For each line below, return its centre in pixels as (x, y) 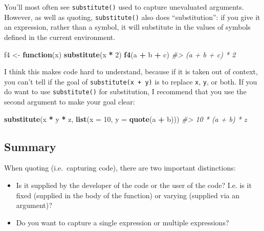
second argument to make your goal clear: (70, 101)
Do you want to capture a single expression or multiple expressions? (123, 222)
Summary (30, 146)
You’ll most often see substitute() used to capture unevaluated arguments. (124, 7)
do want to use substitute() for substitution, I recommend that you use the (125, 91)
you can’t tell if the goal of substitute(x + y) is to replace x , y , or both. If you (131, 81)
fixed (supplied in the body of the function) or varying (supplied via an (128, 195)
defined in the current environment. (60, 37)
